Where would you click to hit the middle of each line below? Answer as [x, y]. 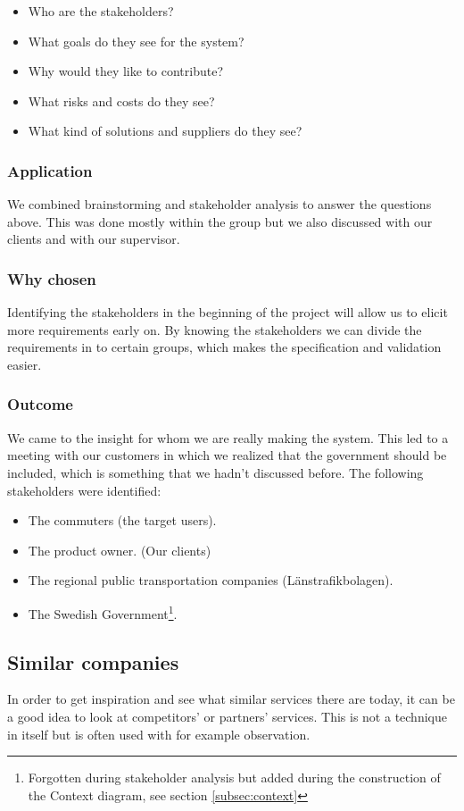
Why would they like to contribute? [126, 71]
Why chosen [52, 278]
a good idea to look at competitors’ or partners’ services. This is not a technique [227, 716]
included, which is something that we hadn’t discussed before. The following [215, 472]
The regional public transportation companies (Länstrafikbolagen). [211, 580]
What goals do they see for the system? [136, 41]
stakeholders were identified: [84, 490]
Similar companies [93, 661]
